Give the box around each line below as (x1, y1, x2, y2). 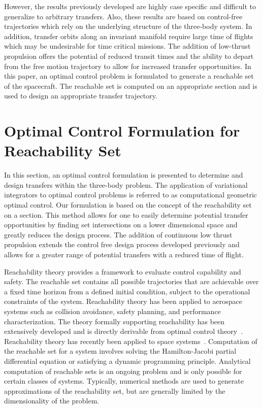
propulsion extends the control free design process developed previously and (4, 239, 240, 250)
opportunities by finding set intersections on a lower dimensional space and (4, 219, 238, 230)
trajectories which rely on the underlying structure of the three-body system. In (4, 21, 252, 31)
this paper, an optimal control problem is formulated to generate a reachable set (4, 71, 254, 81)
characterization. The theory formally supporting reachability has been (4, 316, 225, 326)
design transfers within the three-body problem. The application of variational (4, 179, 248, 190)
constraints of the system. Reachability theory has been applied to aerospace (4, 296, 242, 306)
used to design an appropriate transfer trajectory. (4, 90, 157, 101)
